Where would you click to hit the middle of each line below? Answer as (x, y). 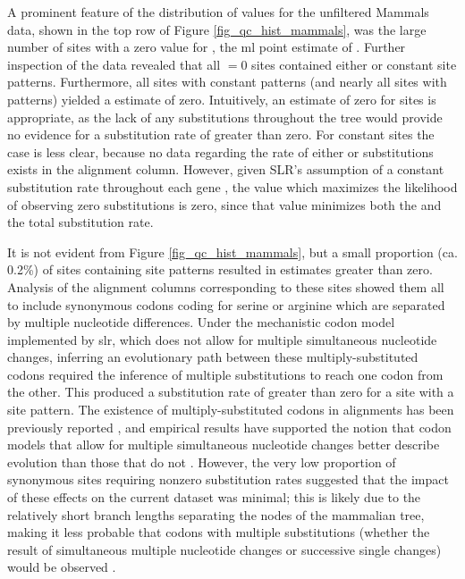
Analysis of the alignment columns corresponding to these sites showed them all (226, 286)
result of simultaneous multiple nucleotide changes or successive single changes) (224, 549)
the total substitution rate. (80, 222)
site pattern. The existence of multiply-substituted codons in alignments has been (231, 410)
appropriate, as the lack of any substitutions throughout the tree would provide (225, 117)
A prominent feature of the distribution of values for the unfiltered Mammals (218, 12)
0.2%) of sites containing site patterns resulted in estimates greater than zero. (220, 269)
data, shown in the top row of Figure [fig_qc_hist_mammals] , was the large (217, 29)
